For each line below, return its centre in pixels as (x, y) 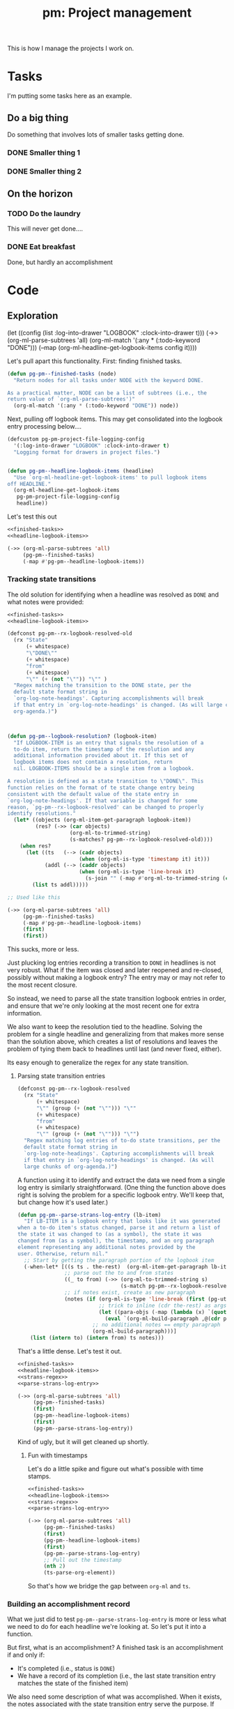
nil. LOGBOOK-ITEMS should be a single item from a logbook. (104, 769)
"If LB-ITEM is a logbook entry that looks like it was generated (122, 1221)
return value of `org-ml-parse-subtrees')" (71, 399)
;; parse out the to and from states (119, 1273)
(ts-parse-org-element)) (80, 1573)
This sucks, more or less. (43, 949)
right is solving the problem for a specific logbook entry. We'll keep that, (121, 1195)
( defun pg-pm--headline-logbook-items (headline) (81, 471)
